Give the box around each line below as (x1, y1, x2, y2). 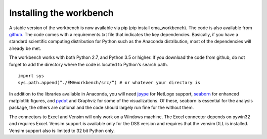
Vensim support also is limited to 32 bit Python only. (9, 128, 115, 134)
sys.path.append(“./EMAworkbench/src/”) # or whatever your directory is (18, 80, 201, 86)
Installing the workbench (9, 7, 114, 18)
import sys (18, 73, 44, 79)
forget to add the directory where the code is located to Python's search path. (9, 61, 168, 67)
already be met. (9, 45, 42, 51)
